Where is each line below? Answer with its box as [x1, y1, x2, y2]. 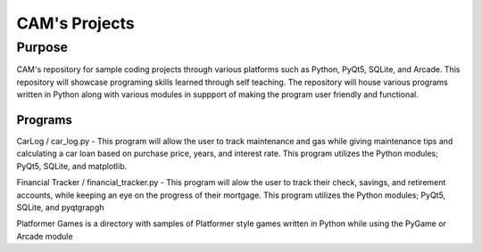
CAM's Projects [16, 13, 136, 33]
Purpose [16, 39, 69, 55]
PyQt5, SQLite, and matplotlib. [16, 160, 128, 171]
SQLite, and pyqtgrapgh [16, 202, 104, 213]
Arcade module [16, 231, 73, 241]
